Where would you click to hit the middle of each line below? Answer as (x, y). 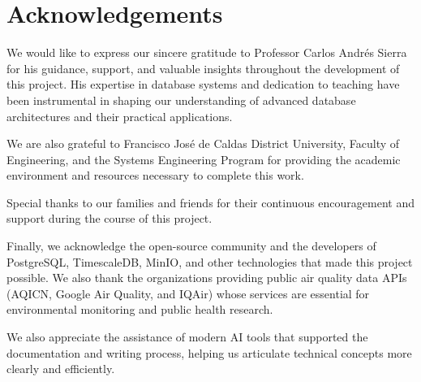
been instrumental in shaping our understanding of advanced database (181, 100)
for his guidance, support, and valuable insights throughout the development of (203, 68)
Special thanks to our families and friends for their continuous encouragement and (210, 202)
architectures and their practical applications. (120, 116)
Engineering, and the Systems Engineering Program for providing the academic (204, 159)
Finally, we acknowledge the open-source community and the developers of (191, 246)
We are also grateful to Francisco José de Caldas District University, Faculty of (203, 143)
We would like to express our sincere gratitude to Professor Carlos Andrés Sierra (207, 52)
